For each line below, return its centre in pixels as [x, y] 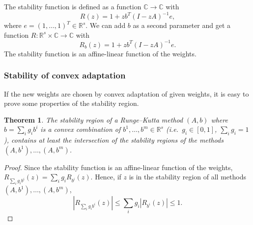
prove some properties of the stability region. [71, 103]
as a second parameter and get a [182, 25]
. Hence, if [106, 177]
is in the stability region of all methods [187, 177]
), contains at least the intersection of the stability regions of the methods [114, 140]
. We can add [106, 25]
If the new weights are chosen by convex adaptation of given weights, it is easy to [126, 93]
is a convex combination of [81, 129]
